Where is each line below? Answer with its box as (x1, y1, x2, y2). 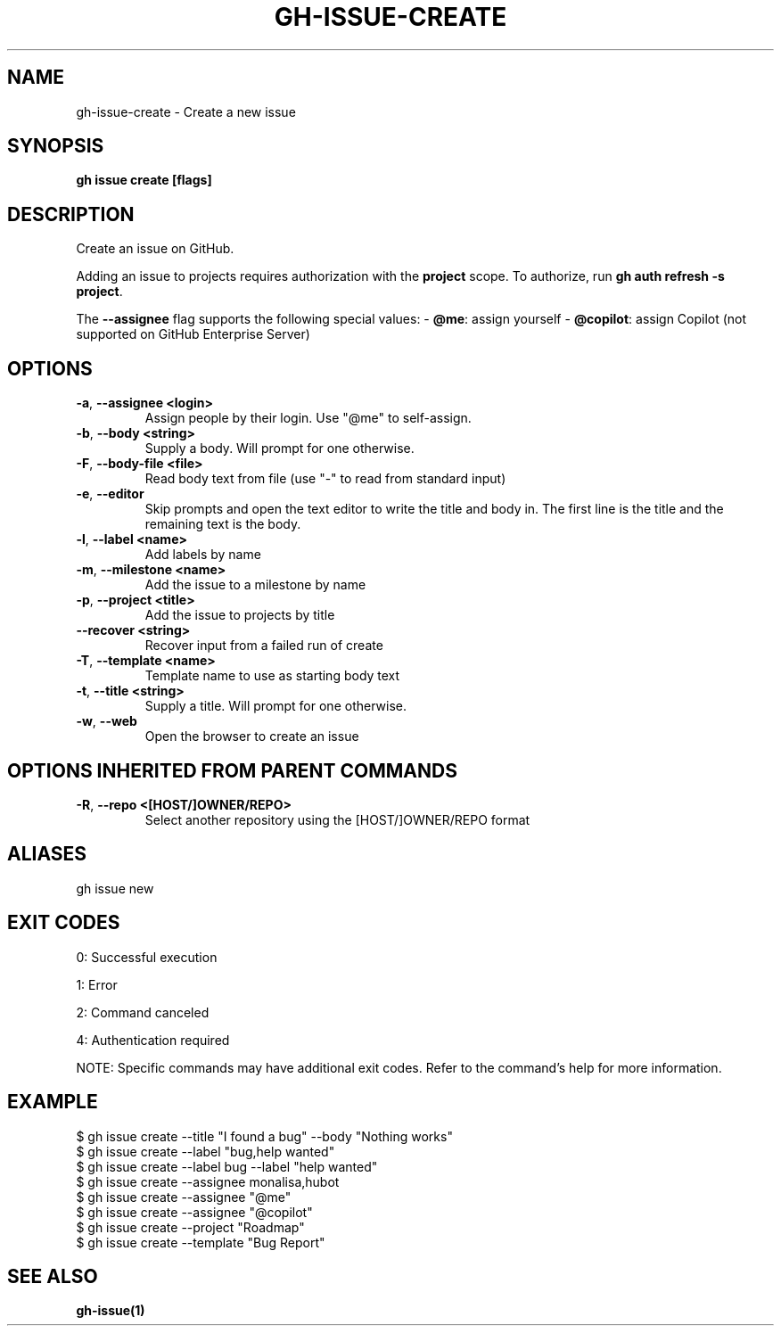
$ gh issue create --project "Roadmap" (76, 1219, 305, 1235)
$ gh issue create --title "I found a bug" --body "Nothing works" (76, 1128, 453, 1144)
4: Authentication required (76, 1032, 230, 1048)
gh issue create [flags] (76, 172, 212, 188)
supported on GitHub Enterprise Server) (76, 326, 310, 342)
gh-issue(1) (76, 1303, 145, 1319)
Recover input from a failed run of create (144, 638, 383, 654)
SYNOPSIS (7, 135, 104, 158)
